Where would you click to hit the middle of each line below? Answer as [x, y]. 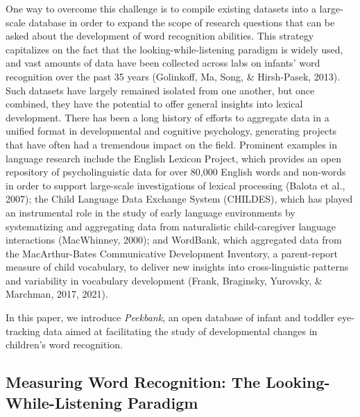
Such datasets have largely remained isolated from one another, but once [160, 90]
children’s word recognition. [64, 344]
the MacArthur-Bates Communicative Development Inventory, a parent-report [172, 253]
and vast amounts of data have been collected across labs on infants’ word [163, 63]
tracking [23, 331]
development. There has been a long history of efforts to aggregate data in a [168, 117]
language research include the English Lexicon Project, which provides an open [173, 158]
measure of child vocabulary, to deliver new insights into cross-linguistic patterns [177, 267]
